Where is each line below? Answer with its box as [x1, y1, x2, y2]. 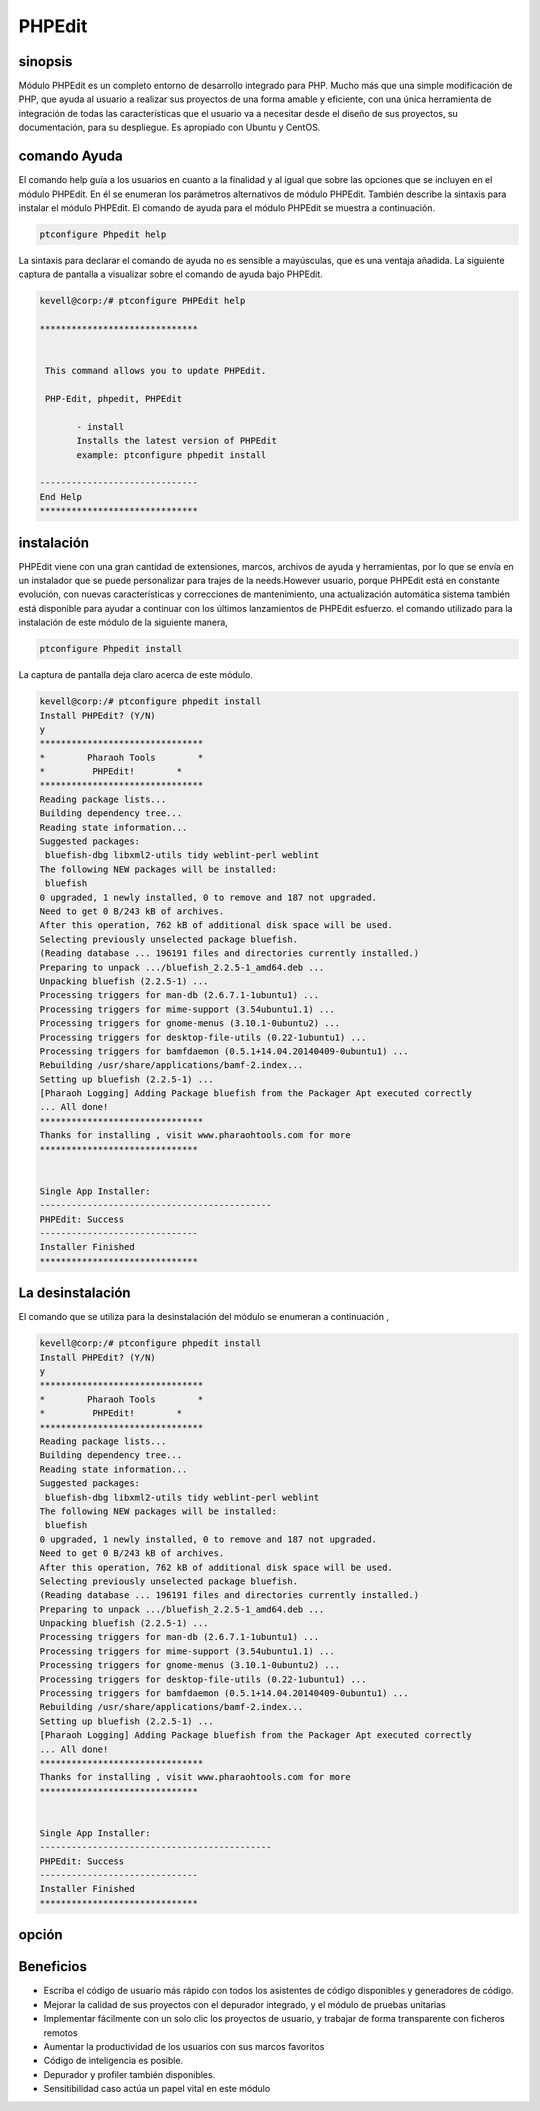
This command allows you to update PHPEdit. [45, 365, 267, 377]
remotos [43, 2026, 79, 2039]
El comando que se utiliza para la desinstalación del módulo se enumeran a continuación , [18, 1311, 390, 1323]
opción [18, 1926, 64, 1944]
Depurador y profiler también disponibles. [43, 2068, 216, 2080]
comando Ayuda [18, 148, 124, 165]
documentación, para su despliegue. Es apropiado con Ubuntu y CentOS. [18, 121, 321, 134]
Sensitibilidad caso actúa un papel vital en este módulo [43, 2083, 271, 2095]
